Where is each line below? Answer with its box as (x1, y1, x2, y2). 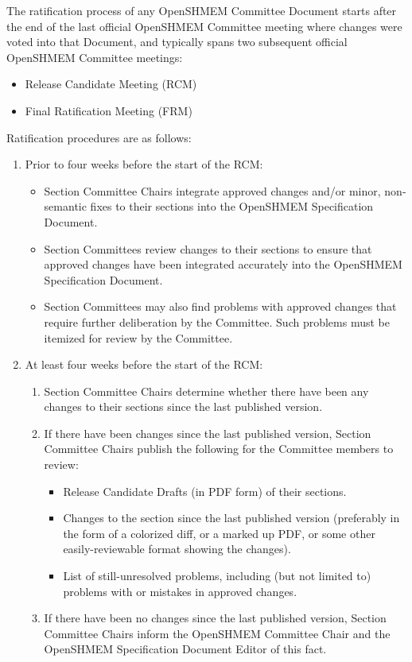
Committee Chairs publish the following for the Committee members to (44, 440, 394, 457)
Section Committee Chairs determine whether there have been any (44, 382, 369, 399)
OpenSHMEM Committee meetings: (6, 48, 183, 65)
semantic (44, 198, 87, 215)
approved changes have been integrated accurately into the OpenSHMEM (44, 256, 402, 273)
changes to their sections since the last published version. (44, 398, 323, 415)
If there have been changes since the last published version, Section (44, 424, 371, 441)
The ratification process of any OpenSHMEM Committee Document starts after (6, 2, 397, 18)
